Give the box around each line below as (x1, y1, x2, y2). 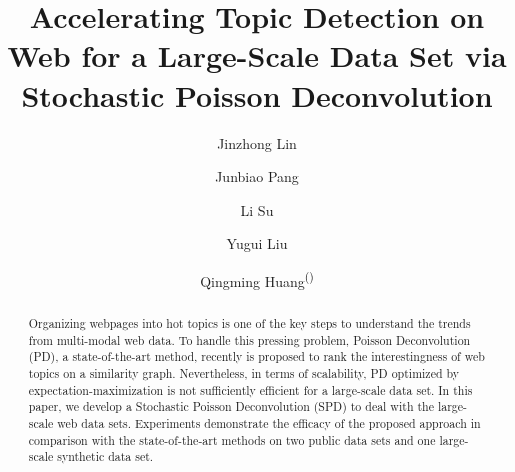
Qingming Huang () (200, 267, 314, 291)
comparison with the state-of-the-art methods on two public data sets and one (28, 431, 436, 448)
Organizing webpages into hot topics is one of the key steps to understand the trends (28, 314, 471, 331)
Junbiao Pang (215, 166, 299, 187)
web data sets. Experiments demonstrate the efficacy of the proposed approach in (57, 414, 481, 431)
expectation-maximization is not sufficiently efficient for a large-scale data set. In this (28, 381, 473, 398)
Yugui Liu (226, 233, 288, 254)
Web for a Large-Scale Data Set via (7, 35, 507, 76)
